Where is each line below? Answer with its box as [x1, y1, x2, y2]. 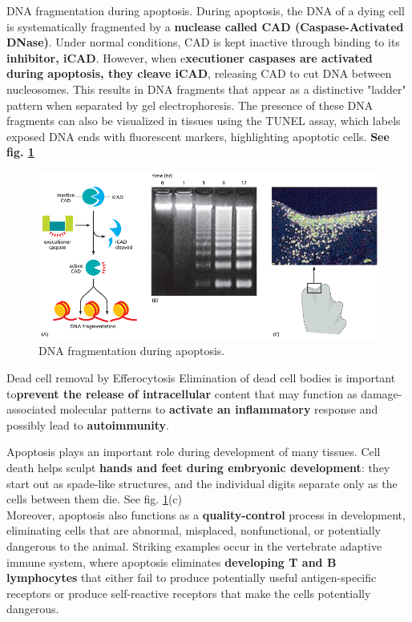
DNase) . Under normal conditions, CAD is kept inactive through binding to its [6, 34, 400, 50]
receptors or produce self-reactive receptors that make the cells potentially [6, 584, 371, 601]
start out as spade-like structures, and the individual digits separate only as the [6, 475, 398, 491]
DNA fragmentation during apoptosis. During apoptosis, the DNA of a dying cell [6, 2, 405, 18]
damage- [361, 385, 402, 402]
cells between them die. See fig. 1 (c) [6, 491, 182, 507]
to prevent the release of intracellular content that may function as [6, 385, 357, 402]
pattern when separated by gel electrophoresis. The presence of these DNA [6, 96, 374, 113]
